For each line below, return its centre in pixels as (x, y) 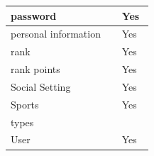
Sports (25, 104)
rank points (35, 69)
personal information (56, 34)
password (34, 15)
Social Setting (41, 86)
